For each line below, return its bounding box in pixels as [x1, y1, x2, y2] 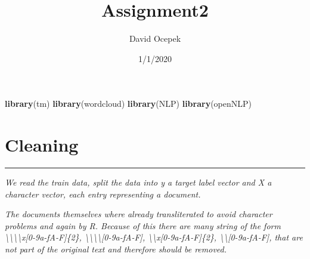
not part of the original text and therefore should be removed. [5, 243, 227, 255]
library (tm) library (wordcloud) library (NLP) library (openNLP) [5, 97, 252, 110]
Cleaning [5, 132, 79, 157]
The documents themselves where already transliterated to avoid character [5, 208, 272, 220]
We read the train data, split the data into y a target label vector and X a [5, 176, 272, 189]
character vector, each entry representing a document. [5, 187, 201, 200]
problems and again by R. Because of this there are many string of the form [5, 219, 281, 232]
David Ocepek [129, 32, 181, 45]
